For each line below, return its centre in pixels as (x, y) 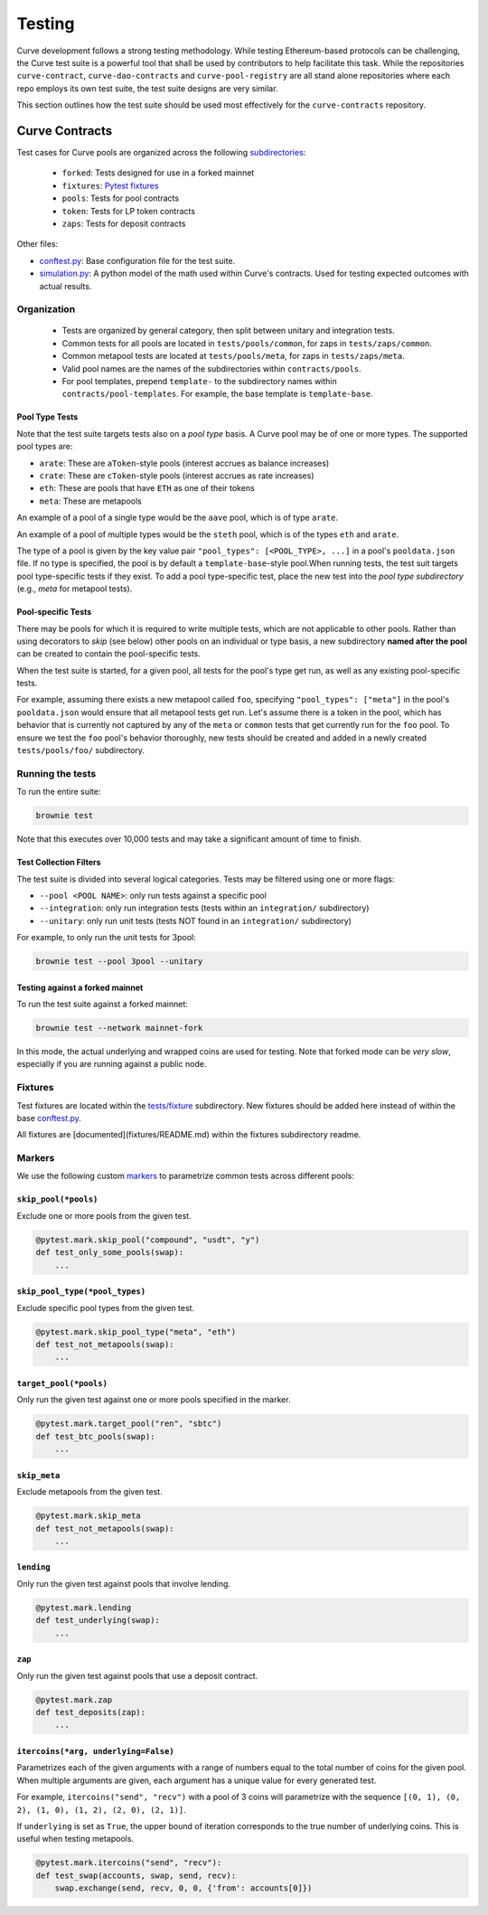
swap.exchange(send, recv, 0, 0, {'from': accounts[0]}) (183, 1888)
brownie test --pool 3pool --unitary (119, 962)
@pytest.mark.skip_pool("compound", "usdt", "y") (148, 1240)
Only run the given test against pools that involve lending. (123, 1583)
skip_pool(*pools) (57, 1199)
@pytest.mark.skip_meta (89, 1516)
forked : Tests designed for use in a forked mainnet (158, 173)
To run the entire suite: (59, 792)
